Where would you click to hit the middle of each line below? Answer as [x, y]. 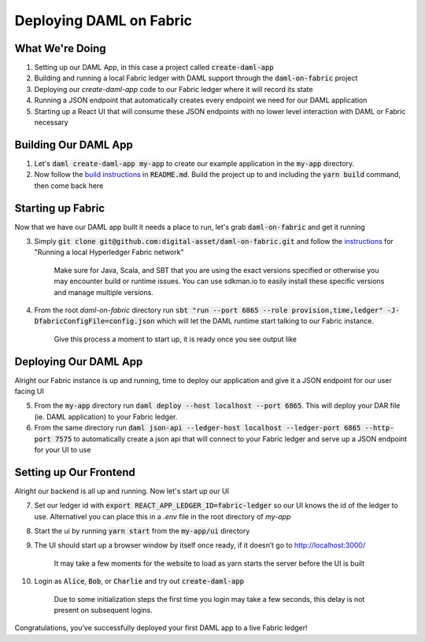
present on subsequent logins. [103, 611]
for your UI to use [63, 449]
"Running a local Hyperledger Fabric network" [109, 253]
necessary [51, 123]
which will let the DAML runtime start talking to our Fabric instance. [265, 321]
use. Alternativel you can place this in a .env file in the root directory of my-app [163, 516]
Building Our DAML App [74, 144]
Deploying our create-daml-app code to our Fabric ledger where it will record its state [174, 89]
